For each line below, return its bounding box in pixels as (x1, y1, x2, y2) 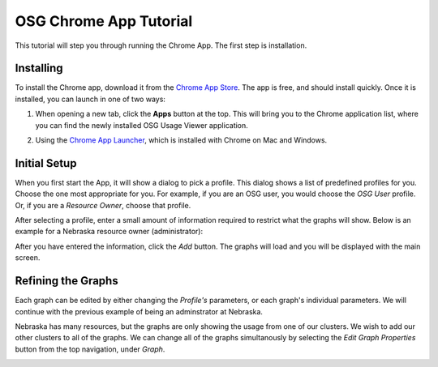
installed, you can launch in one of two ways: (15, 94, 166, 104)
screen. (15, 253, 41, 262)
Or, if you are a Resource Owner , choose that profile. (15, 200, 191, 210)
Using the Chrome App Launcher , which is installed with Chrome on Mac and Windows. (35, 135, 328, 145)
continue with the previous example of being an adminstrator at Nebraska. (15, 306, 264, 316)
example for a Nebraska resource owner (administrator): (15, 227, 203, 237)
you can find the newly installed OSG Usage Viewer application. (35, 120, 249, 130)
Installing (15, 62, 64, 75)
